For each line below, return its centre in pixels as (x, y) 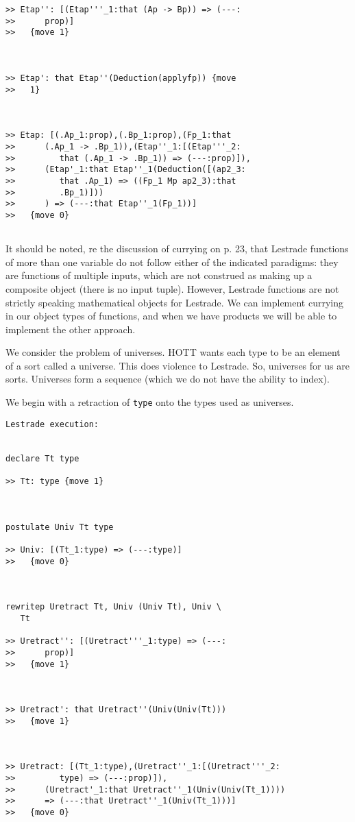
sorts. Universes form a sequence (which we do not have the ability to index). (168, 379)
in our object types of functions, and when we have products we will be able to (171, 316)
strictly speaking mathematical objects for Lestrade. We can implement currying (175, 302)
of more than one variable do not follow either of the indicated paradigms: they (172, 262)
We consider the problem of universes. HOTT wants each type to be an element (173, 352)
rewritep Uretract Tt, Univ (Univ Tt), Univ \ (113, 607)
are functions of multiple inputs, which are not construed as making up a (159, 275)
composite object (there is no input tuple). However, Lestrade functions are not (172, 288)
